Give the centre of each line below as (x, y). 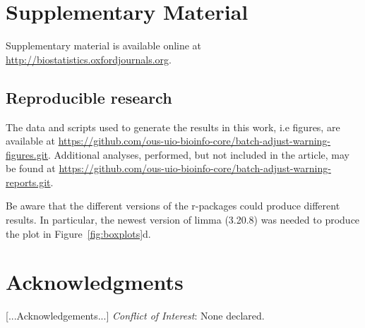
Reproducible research (89, 97)
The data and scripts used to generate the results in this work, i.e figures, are (173, 127)
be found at (31, 168)
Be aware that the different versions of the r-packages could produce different (173, 206)
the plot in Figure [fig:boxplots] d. (78, 233)
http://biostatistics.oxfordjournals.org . (89, 59)
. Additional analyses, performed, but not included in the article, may (199, 154)
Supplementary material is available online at (104, 45)
